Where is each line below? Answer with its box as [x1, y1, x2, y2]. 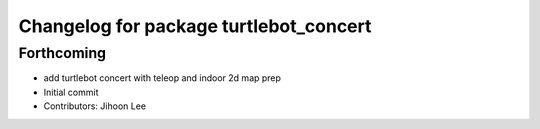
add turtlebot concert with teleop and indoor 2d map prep [43, 72, 282, 84]
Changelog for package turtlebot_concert [18, 15, 372, 37]
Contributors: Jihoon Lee [43, 100, 147, 112]
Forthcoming [18, 44, 107, 62]
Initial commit [43, 86, 99, 98]
